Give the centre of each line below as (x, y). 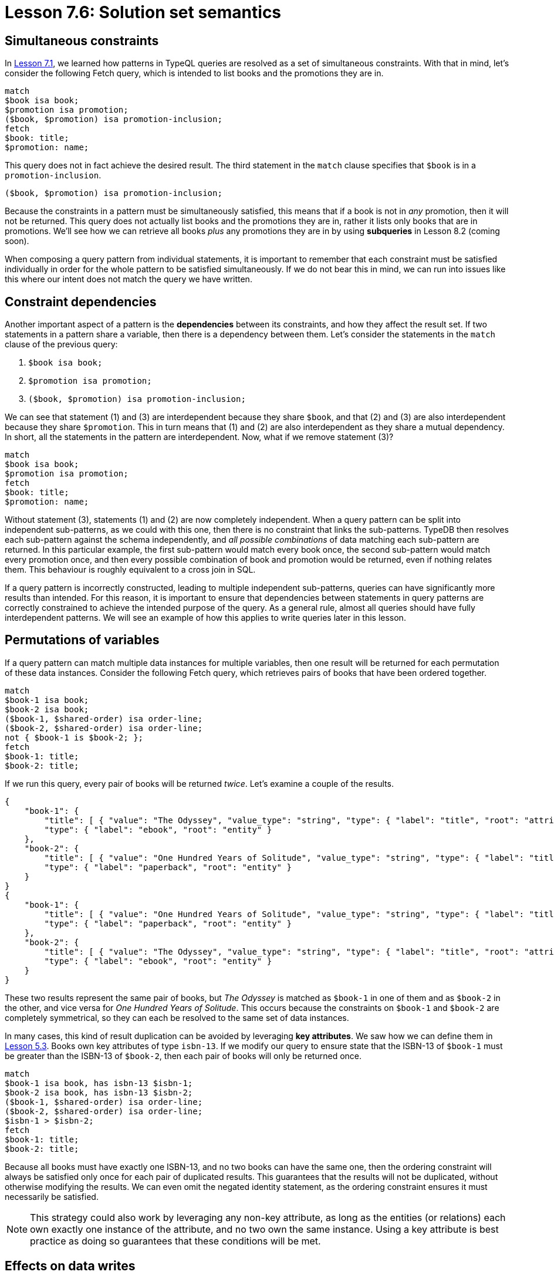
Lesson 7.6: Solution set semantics (143, 12)
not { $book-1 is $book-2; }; (74, 737)
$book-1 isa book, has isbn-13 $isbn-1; (99, 1083)
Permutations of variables (82, 640)
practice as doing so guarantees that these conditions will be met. (175, 1241)
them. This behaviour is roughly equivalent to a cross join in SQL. (130, 570)
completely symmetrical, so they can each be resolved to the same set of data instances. (177, 1017)
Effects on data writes (70, 1266)
